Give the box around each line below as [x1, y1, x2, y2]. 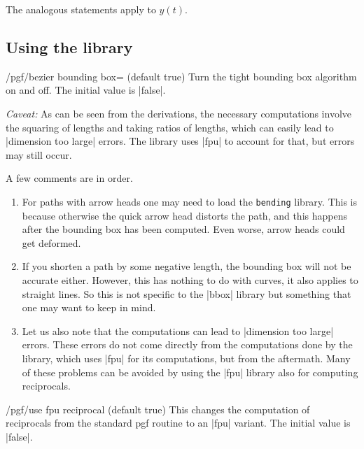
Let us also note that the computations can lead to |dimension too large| [22, 323, 334, 338]
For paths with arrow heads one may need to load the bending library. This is [22, 194, 358, 208]
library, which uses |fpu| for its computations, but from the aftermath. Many [22, 350, 351, 365]
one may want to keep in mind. [22, 300, 156, 315]
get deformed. [22, 235, 81, 250]
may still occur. [6, 147, 72, 162]
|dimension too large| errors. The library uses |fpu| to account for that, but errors [6, 134, 355, 148]
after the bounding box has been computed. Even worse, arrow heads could [22, 222, 345, 236]
